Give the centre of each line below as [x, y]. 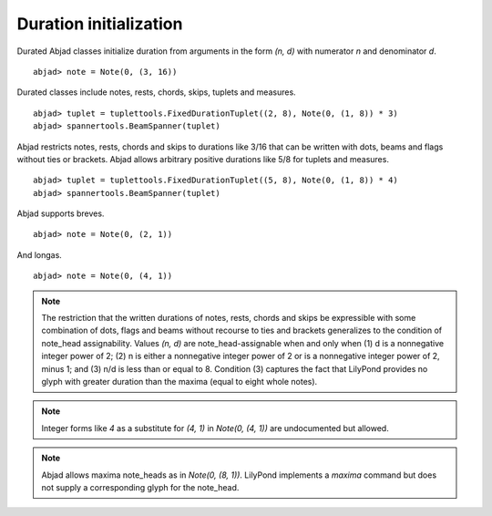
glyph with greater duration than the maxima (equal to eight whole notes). [179, 381]
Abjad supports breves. [61, 213]
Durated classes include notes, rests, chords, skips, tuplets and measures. [156, 92]
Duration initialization [100, 24]
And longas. [40, 254]
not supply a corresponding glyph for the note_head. [140, 487]
